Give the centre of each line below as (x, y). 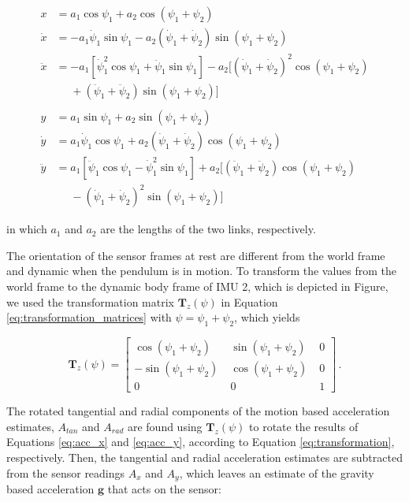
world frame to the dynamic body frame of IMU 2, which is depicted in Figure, (197, 286)
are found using (165, 426)
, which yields (267, 317)
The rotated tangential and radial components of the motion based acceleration (198, 411)
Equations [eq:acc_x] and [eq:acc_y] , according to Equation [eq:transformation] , (201, 442)
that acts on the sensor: (164, 488)
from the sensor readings (66, 472)
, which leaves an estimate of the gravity (277, 472)
